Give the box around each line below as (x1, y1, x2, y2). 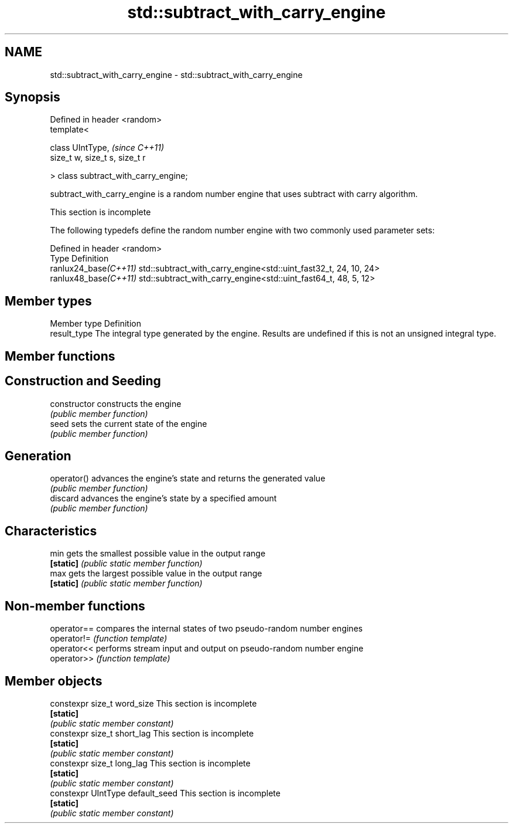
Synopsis (5, 90, 60, 105)
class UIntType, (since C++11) (50, 142, 165, 153)
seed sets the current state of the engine (50, 418, 207, 429)
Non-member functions (5, 598, 145, 613)
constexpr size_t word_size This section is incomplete (50, 698, 257, 708)
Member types (5, 293, 92, 308)
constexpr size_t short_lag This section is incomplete (50, 728, 254, 738)
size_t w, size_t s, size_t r (50, 152, 146, 163)
